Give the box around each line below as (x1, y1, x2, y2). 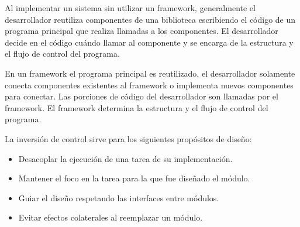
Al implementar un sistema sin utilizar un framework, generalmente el (5, 2, 256, 13)
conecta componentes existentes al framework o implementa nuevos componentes (5, 78, 294, 91)
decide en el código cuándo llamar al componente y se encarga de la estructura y (5, 36, 294, 48)
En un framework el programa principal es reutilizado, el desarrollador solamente (5, 67, 295, 79)
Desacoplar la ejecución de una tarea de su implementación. (18, 152, 233, 164)
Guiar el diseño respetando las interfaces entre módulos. (18, 191, 219, 204)
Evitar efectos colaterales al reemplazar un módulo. (18, 211, 203, 223)
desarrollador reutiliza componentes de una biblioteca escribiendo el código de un (5, 13, 296, 25)
